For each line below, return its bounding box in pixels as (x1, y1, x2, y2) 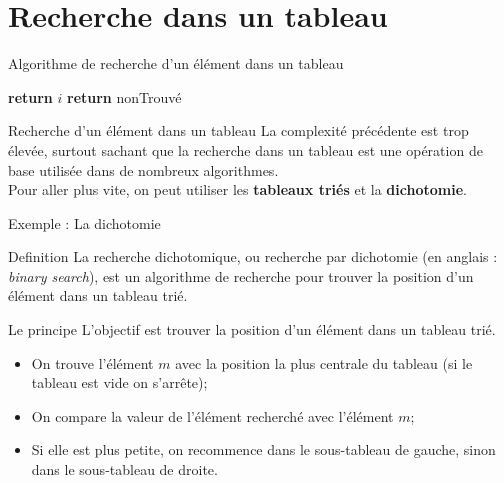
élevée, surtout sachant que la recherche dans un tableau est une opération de (8, 139, 483, 160)
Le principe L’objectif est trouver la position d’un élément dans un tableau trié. (8, 319, 496, 340)
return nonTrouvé (67, 86, 182, 107)
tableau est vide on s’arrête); (31, 372, 208, 393)
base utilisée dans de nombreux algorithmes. (8, 159, 279, 180)
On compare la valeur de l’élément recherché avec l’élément (31, 405, 394, 426)
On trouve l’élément (31, 352, 154, 373)
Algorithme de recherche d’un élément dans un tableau (8, 53, 344, 74)
